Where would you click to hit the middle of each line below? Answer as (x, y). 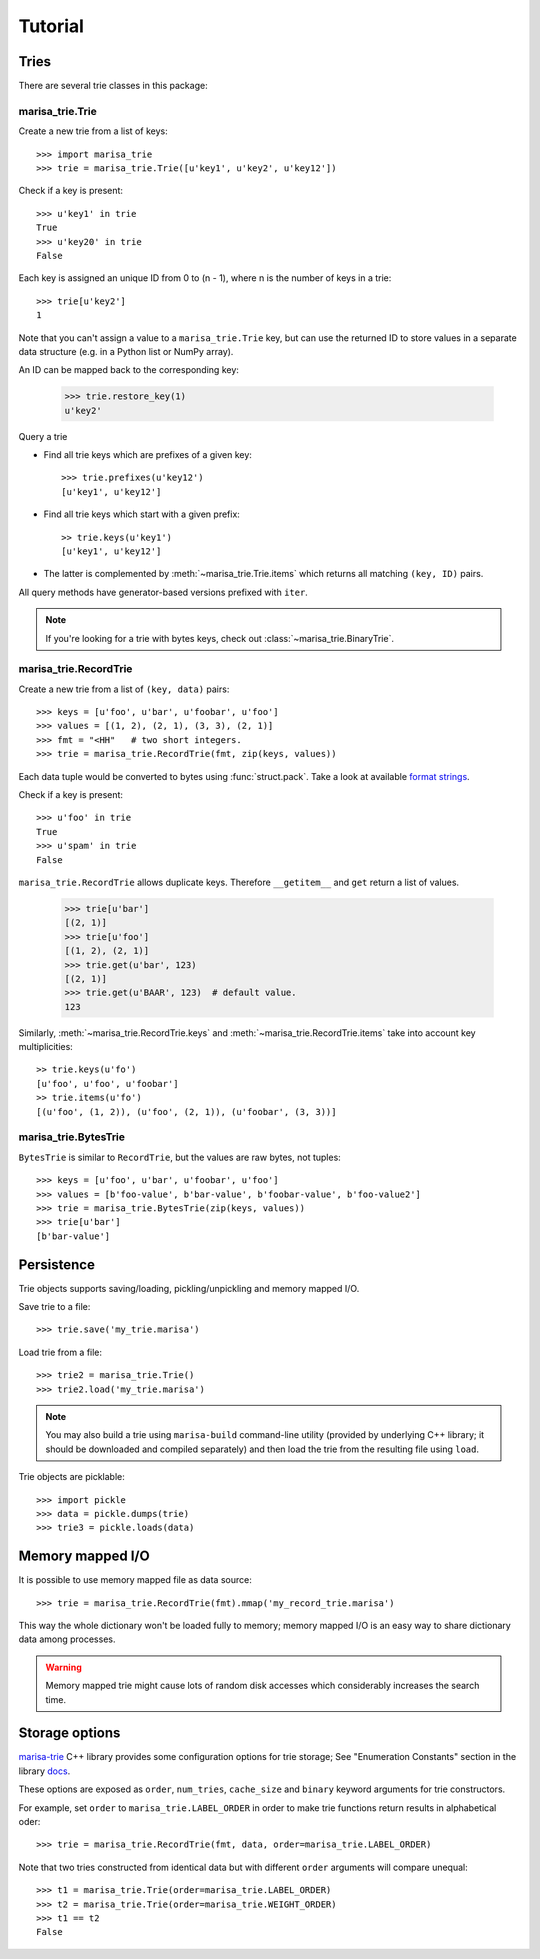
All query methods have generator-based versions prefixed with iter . (163, 592)
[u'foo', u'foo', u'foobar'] (107, 1083)
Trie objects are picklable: (71, 1477)
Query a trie (43, 436)
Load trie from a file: (60, 1352)
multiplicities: (46, 1047)
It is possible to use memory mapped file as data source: (135, 1580)
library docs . (44, 1771)
